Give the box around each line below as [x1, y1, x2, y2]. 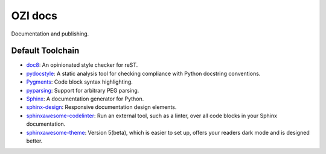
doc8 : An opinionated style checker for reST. [26, 61, 138, 69]
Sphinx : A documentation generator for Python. [26, 95, 144, 102]
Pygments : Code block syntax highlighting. [26, 78, 133, 85]
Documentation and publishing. [11, 30, 89, 37]
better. [26, 137, 43, 144]
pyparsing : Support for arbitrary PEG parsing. [26, 87, 139, 94]
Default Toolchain [11, 46, 80, 56]
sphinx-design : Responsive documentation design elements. [26, 103, 177, 111]
